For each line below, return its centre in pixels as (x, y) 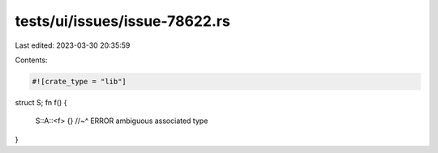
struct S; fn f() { (41, 102)
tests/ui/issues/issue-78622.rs (122, 21)
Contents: (31, 60)
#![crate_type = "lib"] (79, 81)
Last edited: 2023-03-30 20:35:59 (73, 45)
